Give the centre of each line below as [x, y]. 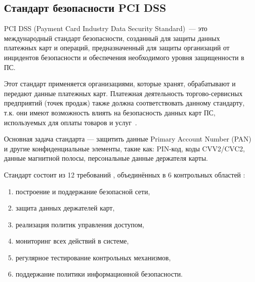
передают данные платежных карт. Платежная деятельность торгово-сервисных [123, 93]
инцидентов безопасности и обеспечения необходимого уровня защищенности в [124, 57]
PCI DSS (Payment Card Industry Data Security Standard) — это [106, 28]
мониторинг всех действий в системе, [72, 241]
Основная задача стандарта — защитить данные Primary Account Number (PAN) [128, 139]
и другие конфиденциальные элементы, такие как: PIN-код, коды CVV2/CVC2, [125, 148]
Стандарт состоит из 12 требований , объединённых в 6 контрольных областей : [125, 174]
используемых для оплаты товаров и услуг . [71, 122]
